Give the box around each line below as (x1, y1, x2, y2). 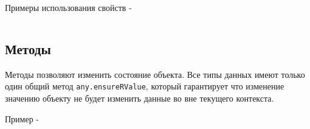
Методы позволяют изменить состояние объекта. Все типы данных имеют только (5, 68, 305, 80)
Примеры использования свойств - (5, 1, 132, 13)
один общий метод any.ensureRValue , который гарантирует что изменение (5, 80, 284, 92)
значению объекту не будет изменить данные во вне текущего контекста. (5, 92, 274, 105)
